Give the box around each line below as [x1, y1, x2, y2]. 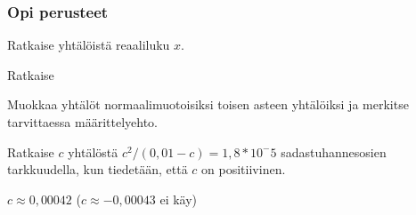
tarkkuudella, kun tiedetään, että [7, 160, 188, 179]
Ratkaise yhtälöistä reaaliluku [7, 36, 170, 54]
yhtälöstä [68, 142, 118, 161]
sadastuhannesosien [281, 142, 387, 161]
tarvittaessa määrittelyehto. [7, 113, 159, 131]
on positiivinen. [201, 160, 286, 179]
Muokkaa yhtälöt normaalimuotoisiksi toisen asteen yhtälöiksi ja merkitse [7, 95, 409, 114]
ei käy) [159, 189, 198, 208]
